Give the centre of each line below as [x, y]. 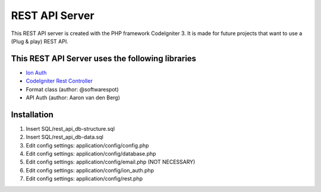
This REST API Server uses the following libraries [103, 59]
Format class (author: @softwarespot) [72, 89]
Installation [32, 114]
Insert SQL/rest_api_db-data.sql [64, 137]
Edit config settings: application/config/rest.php [84, 179]
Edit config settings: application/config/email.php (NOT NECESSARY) [111, 162]
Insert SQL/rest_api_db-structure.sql [70, 128]
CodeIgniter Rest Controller [59, 81]
